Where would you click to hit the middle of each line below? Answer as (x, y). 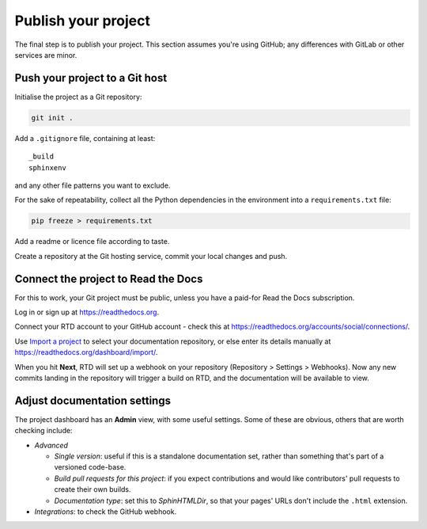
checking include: (43, 431)
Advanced (51, 445)
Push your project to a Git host (91, 78)
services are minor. (46, 55)
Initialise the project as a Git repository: (78, 97)
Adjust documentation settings (93, 400)
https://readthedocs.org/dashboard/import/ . (86, 352)
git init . (52, 118)
